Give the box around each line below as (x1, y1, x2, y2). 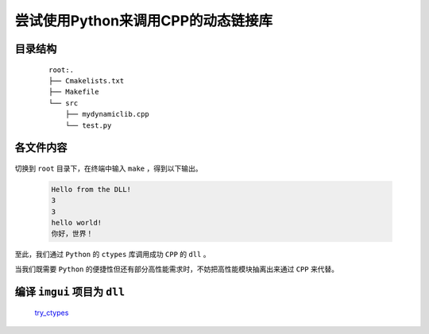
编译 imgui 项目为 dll (14, 285, 126, 298)
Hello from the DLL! (51, 185, 131, 194)
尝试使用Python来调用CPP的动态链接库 (14, 12, 273, 29)
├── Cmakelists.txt (48, 76, 125, 85)
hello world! (51, 218, 102, 228)
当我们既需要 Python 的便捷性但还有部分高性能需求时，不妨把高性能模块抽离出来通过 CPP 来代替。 (14, 264, 339, 274)
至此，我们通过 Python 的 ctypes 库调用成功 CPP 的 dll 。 (14, 250, 211, 259)
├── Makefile (48, 87, 99, 97)
